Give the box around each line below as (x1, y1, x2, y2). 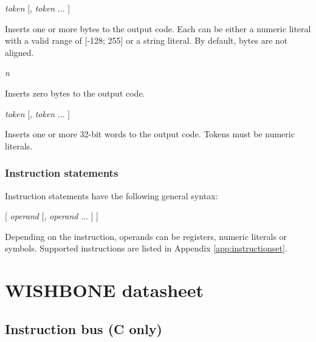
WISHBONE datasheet (5, 278, 204, 303)
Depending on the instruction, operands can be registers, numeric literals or (5, 230, 287, 242)
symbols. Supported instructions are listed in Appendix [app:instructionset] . (5, 242, 287, 255)
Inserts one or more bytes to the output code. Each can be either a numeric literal (5, 22, 311, 35)
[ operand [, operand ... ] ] (5, 210, 98, 222)
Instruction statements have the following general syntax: (5, 189, 218, 202)
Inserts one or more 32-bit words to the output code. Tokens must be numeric (5, 128, 295, 140)
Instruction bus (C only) (5, 319, 162, 338)
